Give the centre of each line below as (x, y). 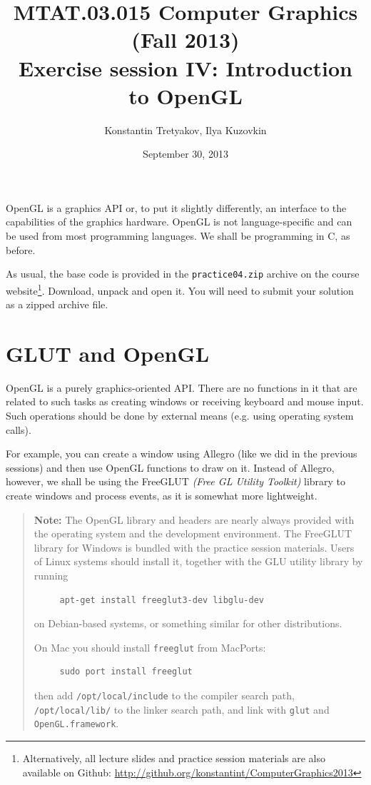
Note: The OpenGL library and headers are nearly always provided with (194, 519)
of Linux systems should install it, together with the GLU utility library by (198, 561)
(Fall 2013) (185, 40)
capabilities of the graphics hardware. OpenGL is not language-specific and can (179, 222)
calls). (19, 429)
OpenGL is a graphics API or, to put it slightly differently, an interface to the (176, 207)
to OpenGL (185, 95)
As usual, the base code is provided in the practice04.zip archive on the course (183, 274)
